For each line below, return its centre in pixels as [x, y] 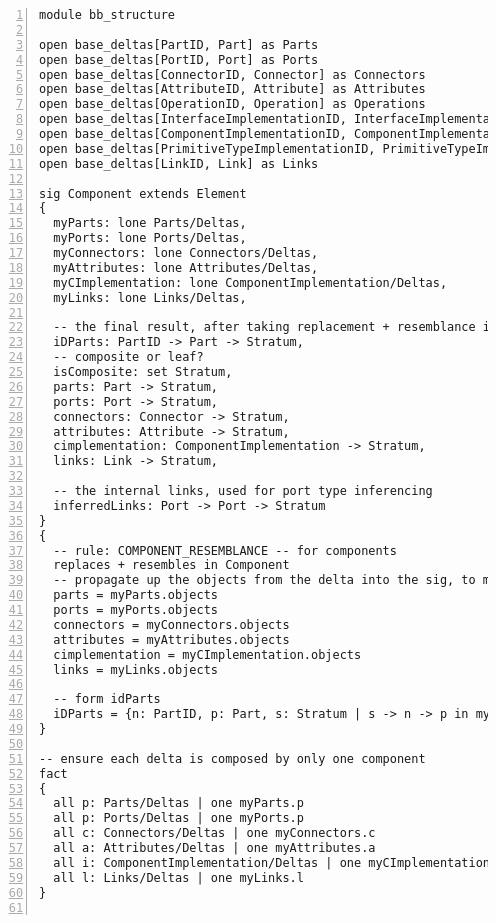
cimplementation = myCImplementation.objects [207, 654]
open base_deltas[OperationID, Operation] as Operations [232, 104]
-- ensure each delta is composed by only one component [232, 758]
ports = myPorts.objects [135, 610]
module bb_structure [107, 15]
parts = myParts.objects [135, 595]
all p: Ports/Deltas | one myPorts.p [178, 818]
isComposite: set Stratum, [143, 372]
